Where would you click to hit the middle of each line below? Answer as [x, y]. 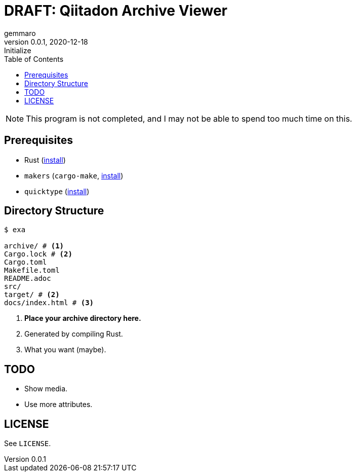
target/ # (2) [32, 295]
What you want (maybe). [65, 350]
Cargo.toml [26, 262]
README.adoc [28, 279]
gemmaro [20, 33]
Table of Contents [34, 59]
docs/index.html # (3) [49, 303]
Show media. [46, 389]
